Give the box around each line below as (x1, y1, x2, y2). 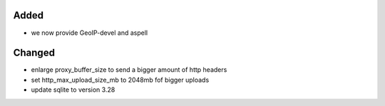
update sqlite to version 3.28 (31, 85, 115, 94)
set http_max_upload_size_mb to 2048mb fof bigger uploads (31, 75, 210, 84)
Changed (13, 47, 55, 59)
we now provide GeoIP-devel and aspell (31, 28, 148, 37)
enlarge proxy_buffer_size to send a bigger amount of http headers (31, 65, 227, 74)
